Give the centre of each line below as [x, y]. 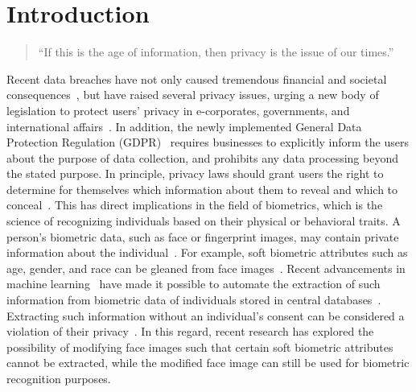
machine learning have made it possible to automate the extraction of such [194, 284]
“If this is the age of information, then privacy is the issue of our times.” [216, 52]
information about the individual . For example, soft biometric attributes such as [207, 252]
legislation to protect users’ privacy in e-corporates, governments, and [178, 110]
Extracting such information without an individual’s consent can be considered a [206, 315]
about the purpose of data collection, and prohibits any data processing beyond [202, 157]
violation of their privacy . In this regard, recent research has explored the [190, 331]
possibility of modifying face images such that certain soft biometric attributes [200, 347]
